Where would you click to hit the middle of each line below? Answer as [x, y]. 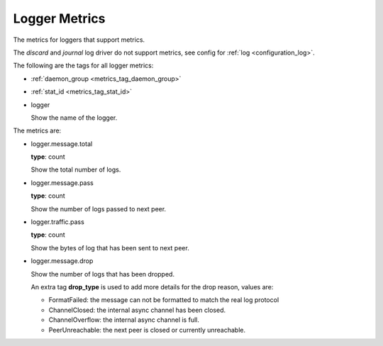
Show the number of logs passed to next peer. [99, 208]
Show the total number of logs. [76, 169]
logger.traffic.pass [57, 222]
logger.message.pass [62, 183]
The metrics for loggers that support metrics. [79, 40]
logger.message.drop [62, 261]
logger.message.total [62, 144]
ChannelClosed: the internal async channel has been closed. [137, 310]
